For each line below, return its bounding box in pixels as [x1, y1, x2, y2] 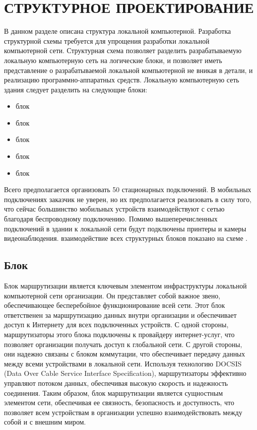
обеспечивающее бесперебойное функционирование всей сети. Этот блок [4, 300, 225, 310]
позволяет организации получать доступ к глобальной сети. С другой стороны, [4, 339, 242, 349]
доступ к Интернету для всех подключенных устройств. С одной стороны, [4, 319, 229, 330]
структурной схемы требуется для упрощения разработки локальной [4, 35, 210, 46]
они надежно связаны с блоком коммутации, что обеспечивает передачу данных [4, 349, 245, 359]
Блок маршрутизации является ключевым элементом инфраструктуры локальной [4, 281, 247, 291]
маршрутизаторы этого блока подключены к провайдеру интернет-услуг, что [4, 329, 235, 339]
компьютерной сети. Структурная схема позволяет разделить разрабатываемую [4, 45, 242, 56]
